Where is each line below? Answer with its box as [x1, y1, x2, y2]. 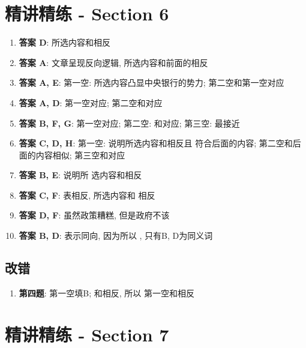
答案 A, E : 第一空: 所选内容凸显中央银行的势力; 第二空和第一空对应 [19, 76, 284, 89]
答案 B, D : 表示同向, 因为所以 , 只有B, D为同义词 [19, 229, 213, 242]
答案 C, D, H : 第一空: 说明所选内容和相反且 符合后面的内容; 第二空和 [19, 137, 293, 149]
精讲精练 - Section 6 [5, 1, 169, 26]
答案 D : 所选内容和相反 [19, 36, 111, 49]
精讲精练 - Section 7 [5, 322, 169, 346]
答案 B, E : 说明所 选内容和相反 [19, 169, 142, 181]
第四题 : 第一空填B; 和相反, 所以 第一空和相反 [19, 286, 195, 299]
